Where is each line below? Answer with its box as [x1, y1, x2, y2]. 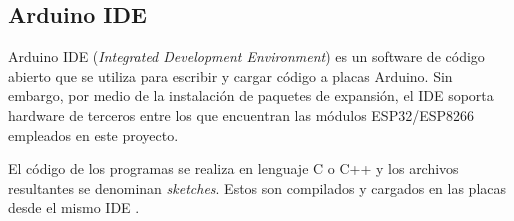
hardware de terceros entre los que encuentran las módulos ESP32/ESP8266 [8, 104, 475, 125]
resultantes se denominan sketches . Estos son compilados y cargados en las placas [8, 177, 507, 198]
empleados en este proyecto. [8, 124, 179, 145]
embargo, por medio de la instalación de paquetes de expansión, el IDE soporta [8, 85, 494, 106]
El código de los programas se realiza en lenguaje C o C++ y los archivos [8, 158, 459, 179]
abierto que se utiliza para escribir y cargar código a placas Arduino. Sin [8, 65, 453, 86]
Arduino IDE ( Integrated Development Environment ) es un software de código [8, 46, 485, 67]
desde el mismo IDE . [8, 197, 140, 218]
